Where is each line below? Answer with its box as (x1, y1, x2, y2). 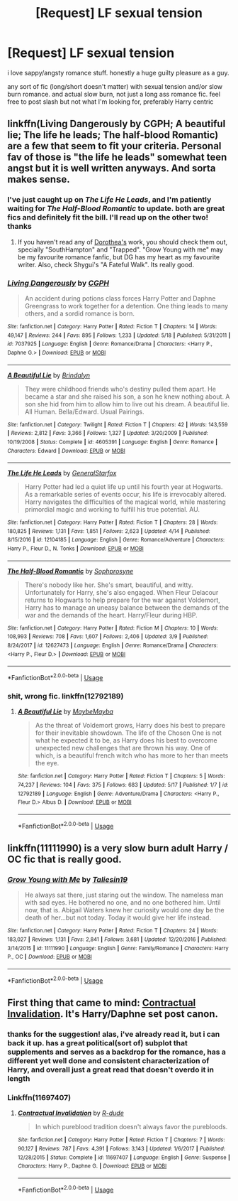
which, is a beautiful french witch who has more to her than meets (35, 751, 229, 760)
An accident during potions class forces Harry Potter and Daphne (24, 293, 216, 303)
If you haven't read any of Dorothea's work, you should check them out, (17, 237, 228, 246)
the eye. (35, 759, 59, 768)
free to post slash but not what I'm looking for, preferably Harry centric (7, 97, 214, 106)
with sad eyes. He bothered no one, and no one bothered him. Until (24, 898, 221, 907)
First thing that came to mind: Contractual (7, 997, 196, 1009)
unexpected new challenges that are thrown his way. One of (35, 744, 211, 753)
